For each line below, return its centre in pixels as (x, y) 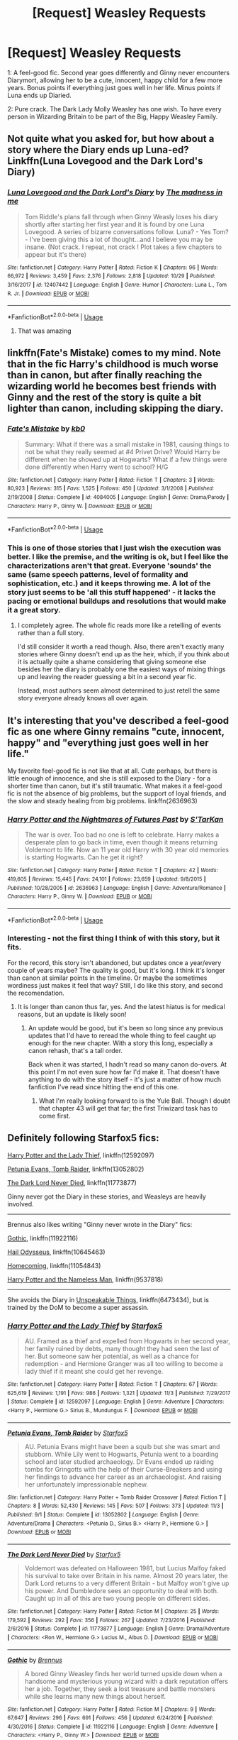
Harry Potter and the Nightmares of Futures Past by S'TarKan (115, 819)
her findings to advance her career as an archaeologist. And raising (123, 1477)
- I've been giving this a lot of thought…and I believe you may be (119, 239)
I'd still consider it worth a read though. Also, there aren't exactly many (121, 646)
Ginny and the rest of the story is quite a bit (104, 398)
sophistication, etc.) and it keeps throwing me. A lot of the (109, 583)
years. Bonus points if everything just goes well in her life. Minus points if (114, 87)
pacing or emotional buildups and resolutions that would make (117, 601)
